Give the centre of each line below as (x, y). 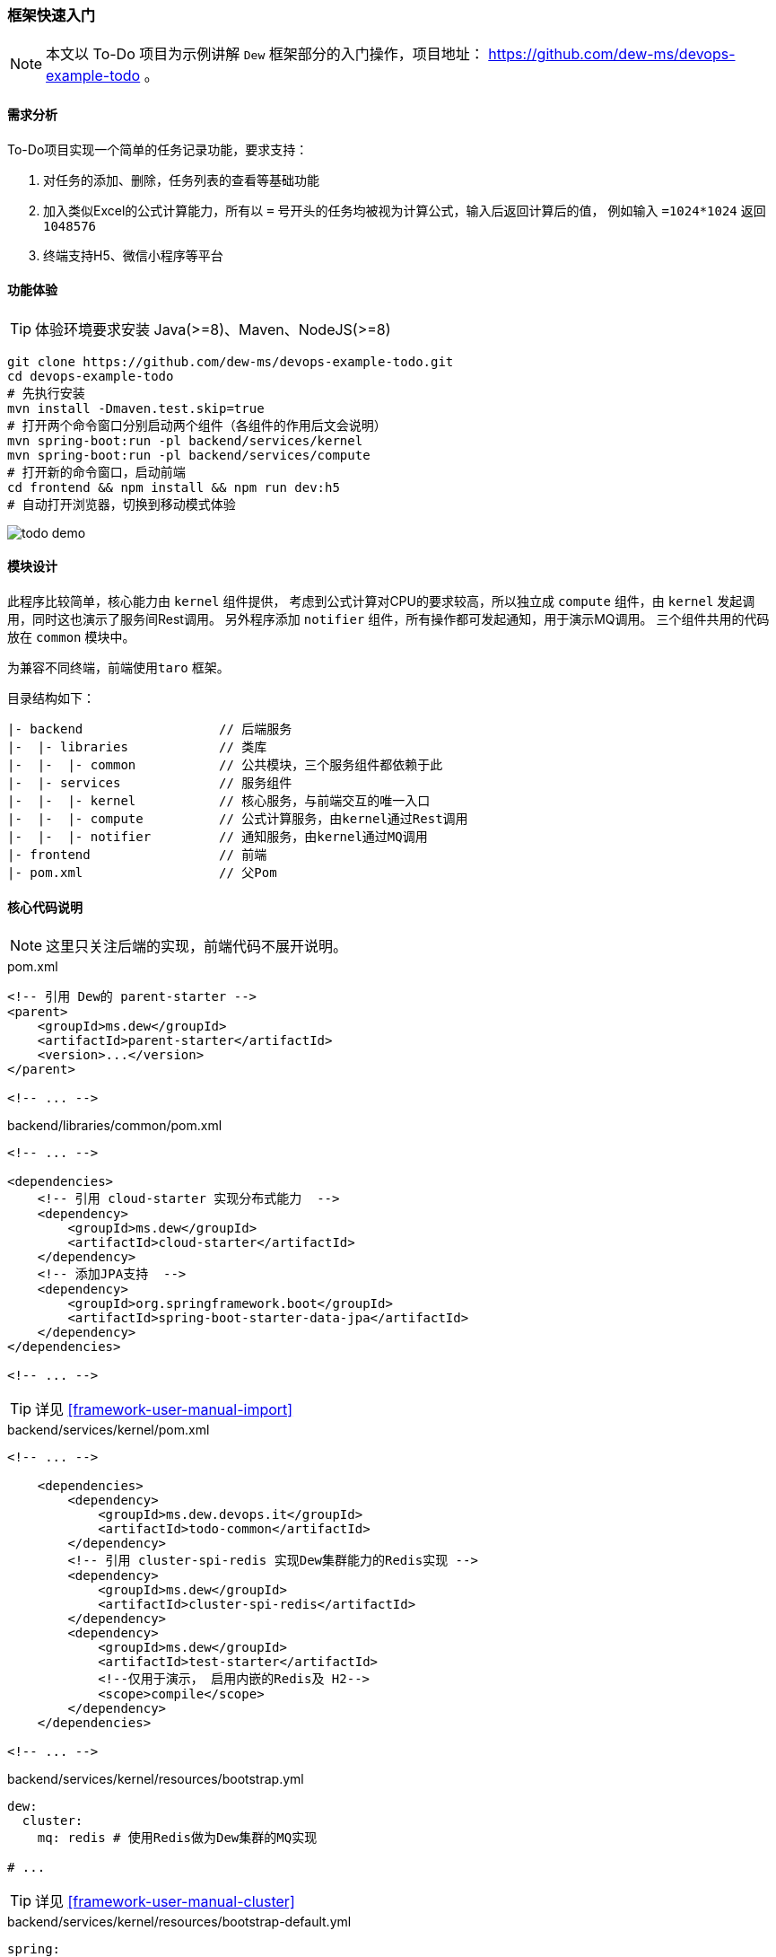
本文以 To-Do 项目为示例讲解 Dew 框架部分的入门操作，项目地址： (265, 54)
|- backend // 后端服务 (150, 729)
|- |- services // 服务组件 (150, 783)
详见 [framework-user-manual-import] (164, 1410)
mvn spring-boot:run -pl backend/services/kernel (185, 440)
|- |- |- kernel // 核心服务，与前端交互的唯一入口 (219, 801)
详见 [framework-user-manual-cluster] (165, 1902)
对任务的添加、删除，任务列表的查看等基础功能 (181, 180)
